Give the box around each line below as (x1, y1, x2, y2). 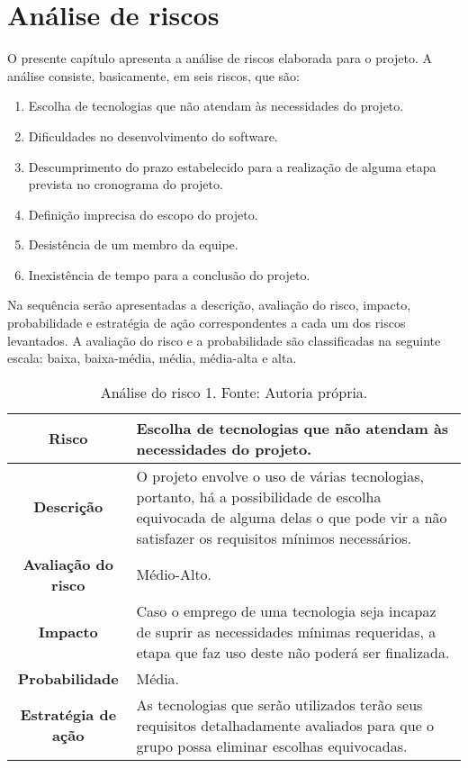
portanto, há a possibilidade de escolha (136, 485, 382, 507)
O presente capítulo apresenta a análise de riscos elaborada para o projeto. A (7, 49, 432, 68)
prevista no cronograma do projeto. (28, 175, 223, 194)
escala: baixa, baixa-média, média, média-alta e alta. (7, 348, 297, 367)
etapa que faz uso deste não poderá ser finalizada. (136, 641, 450, 663)
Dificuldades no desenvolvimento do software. (28, 126, 278, 145)
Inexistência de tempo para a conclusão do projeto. (28, 265, 310, 284)
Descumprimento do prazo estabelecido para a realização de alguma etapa (28, 157, 436, 176)
